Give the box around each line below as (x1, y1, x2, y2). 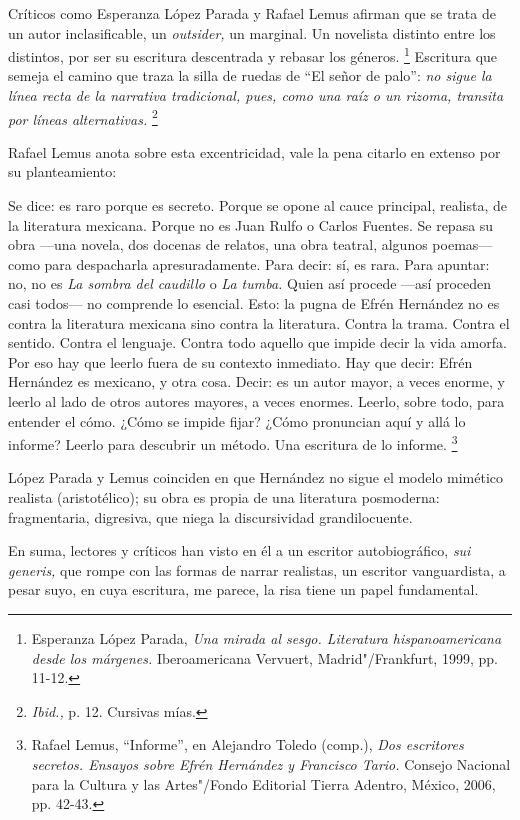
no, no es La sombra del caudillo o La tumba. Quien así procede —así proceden (8, 273, 492, 294)
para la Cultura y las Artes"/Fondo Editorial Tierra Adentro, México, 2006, (31, 773, 496, 794)
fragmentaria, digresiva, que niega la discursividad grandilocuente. (8, 506, 413, 527)
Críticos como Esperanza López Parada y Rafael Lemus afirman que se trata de (8, 3, 496, 23)
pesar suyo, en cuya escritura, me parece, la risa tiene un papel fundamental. (8, 579, 479, 600)
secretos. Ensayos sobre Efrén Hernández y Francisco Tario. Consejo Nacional (31, 753, 511, 774)
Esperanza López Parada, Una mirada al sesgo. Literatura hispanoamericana (31, 628, 502, 648)
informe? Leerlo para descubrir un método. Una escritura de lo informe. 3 (8, 431, 458, 454)
